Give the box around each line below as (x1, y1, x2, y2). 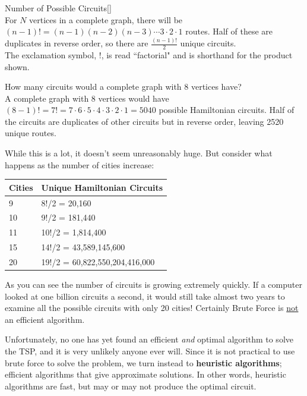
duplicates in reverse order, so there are (5, 37, 148, 49)
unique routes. (5, 127, 56, 139)
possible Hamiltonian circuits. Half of (159, 103, 295, 116)
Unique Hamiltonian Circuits (41, 181, 163, 193)
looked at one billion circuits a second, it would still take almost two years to (5, 290, 285, 302)
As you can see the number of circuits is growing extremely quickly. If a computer (5, 278, 302, 291)
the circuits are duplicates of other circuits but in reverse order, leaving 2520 (5, 115, 284, 127)
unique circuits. (180, 37, 236, 49)
